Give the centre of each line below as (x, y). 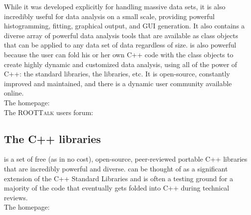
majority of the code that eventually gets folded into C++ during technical (117, 188)
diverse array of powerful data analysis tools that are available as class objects (121, 35)
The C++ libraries (53, 138)
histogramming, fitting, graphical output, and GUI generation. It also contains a (125, 26)
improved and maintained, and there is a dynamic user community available (118, 83)
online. (14, 93)
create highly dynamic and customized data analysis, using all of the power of (121, 64)
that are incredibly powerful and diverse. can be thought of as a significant (116, 168)
